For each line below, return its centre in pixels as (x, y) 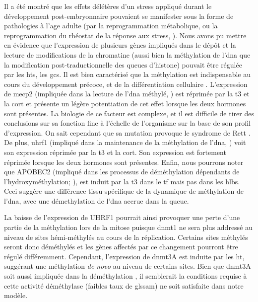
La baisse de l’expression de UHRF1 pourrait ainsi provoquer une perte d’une (122, 217)
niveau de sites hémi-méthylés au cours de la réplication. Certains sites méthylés (126, 237)
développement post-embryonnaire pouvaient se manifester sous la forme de (119, 16)
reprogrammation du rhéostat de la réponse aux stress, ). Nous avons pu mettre (125, 35)
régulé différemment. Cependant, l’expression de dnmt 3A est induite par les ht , (124, 256)
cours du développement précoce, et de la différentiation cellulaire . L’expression (126, 84)
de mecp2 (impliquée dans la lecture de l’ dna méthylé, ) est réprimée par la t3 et (127, 94)
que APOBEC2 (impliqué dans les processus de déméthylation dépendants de (122, 172)
